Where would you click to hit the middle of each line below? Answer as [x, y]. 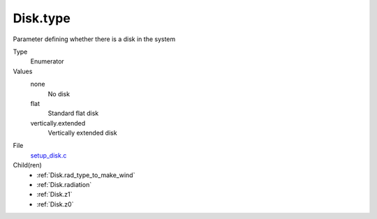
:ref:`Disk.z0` [55, 204]
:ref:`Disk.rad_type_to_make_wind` [86, 175]
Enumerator [47, 61]
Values [23, 71]
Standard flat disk [73, 113]
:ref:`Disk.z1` [54, 195]
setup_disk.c [49, 155]
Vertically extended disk [83, 133]
